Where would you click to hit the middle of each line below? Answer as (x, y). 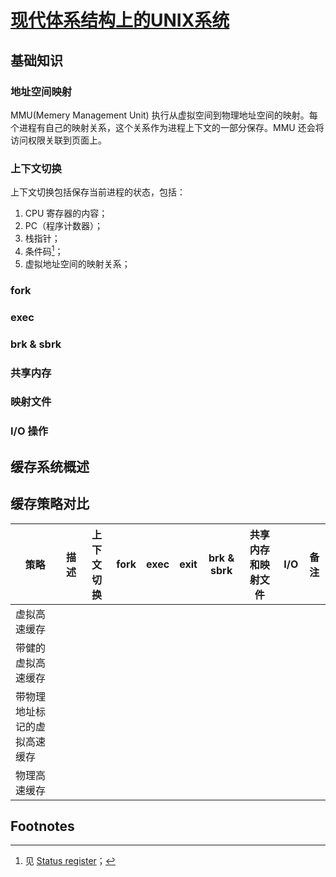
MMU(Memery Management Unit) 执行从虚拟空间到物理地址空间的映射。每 (164, 115)
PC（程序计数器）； (63, 226)
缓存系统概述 (50, 466)
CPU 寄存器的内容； (66, 213)
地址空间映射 (41, 91)
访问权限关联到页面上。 (58, 140)
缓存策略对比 (50, 504)
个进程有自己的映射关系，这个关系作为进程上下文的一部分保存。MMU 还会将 (167, 127)
